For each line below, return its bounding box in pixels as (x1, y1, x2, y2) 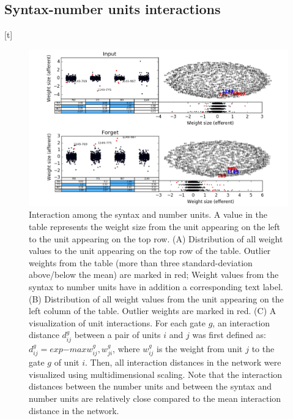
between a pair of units (74, 328, 161, 341)
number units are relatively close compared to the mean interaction (29, 391, 281, 404)
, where (113, 342, 140, 355)
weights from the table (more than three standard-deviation (29, 256, 253, 269)
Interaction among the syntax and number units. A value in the (29, 208, 267, 221)
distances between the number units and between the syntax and (29, 380, 272, 393)
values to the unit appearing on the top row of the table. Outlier (29, 244, 271, 257)
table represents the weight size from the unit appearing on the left (29, 220, 281, 233)
